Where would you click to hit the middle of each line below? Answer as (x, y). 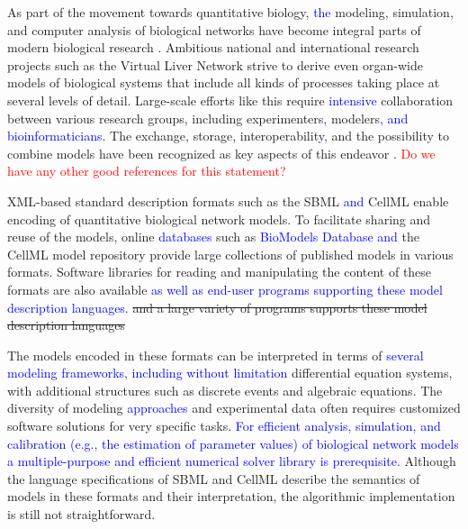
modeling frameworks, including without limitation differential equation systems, (230, 373)
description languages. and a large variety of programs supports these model (217, 307)
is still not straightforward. (81, 514)
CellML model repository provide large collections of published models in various (230, 254)
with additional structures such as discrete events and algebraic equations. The (225, 390)
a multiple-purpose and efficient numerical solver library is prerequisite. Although (232, 461)
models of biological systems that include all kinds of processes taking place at (224, 82)
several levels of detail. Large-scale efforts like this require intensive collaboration (230, 100)
